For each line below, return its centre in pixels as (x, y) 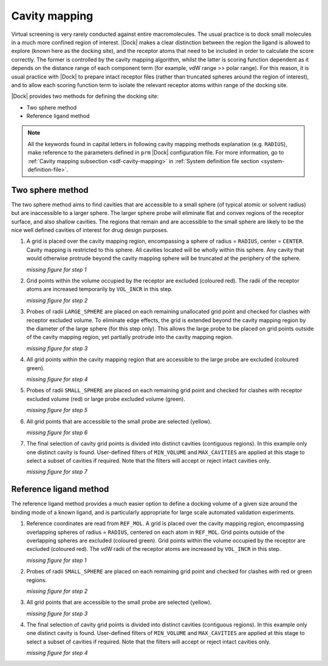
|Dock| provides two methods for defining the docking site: (85, 96)
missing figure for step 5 (57, 410)
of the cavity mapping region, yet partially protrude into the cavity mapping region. (130, 337)
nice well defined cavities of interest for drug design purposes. (90, 230)
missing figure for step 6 (57, 432)
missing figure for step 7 (57, 472)
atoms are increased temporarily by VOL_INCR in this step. (100, 289)
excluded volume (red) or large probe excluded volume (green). (106, 399)
